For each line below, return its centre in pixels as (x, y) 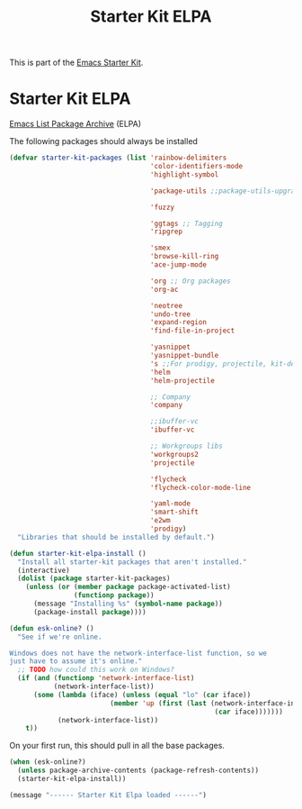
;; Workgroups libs (186, 446)
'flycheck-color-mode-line (200, 487)
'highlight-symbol (184, 174)
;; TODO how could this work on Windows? (96, 670)
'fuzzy (162, 207)
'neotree (166, 305)
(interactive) (44, 570)
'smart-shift (174, 512)
